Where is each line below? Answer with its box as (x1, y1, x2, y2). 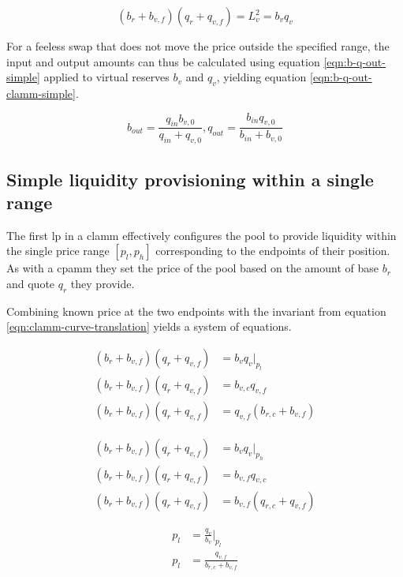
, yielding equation (216, 69, 307, 85)
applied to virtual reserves (43, 69, 170, 85)
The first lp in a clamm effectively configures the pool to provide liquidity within (6, 227, 397, 243)
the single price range (6, 242, 110, 259)
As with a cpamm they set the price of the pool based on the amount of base (6, 260, 379, 276)
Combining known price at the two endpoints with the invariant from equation (6, 302, 386, 319)
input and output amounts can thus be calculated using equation (6, 53, 320, 69)
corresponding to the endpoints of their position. (155, 242, 390, 259)
